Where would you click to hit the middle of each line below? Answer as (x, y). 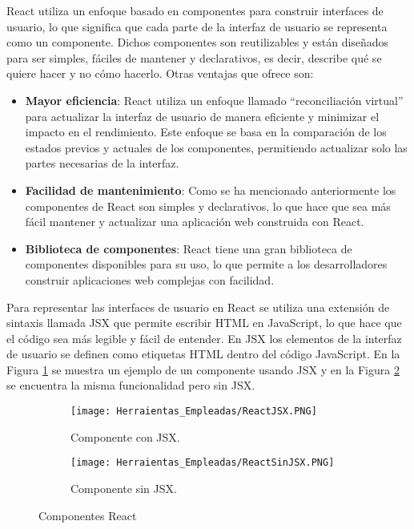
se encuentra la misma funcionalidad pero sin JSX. (131, 385)
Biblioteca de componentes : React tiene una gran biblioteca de (189, 248)
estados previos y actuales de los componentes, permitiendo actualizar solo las (216, 147)
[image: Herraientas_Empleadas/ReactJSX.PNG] (194, 412)
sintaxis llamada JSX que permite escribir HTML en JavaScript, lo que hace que (204, 323)
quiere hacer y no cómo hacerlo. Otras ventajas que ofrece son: (160, 73)
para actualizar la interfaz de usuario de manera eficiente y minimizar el (202, 116)
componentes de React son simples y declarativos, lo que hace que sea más (208, 206)
